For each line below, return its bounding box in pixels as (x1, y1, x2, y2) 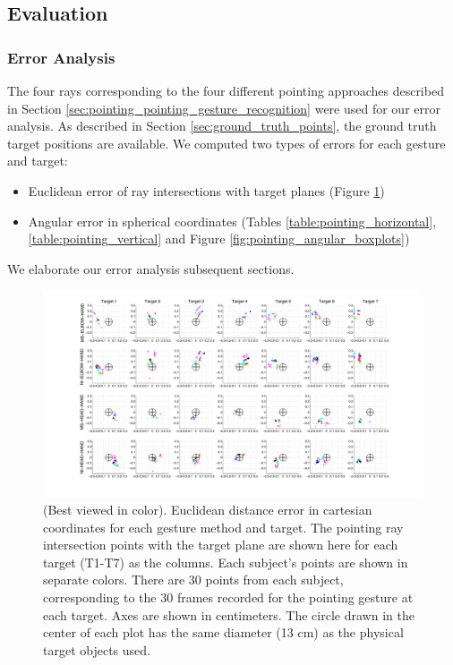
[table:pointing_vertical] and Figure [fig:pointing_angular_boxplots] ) (28, 229, 410, 248)
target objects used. (43, 640, 150, 659)
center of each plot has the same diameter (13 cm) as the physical (43, 623, 404, 642)
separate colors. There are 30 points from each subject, (43, 570, 344, 589)
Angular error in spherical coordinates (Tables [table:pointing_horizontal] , (28, 211, 437, 230)
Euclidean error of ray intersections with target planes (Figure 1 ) (28, 181, 385, 200)
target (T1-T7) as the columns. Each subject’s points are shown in (43, 552, 408, 571)
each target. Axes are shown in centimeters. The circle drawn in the (43, 605, 415, 624)
